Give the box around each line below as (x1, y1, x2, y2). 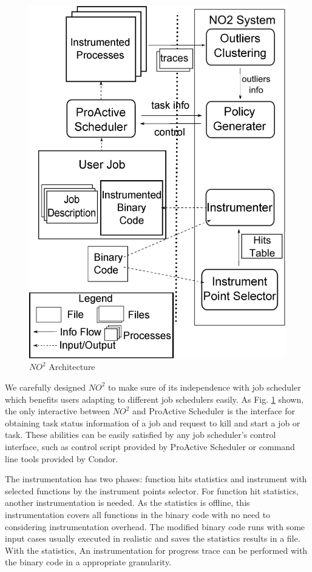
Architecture (49, 360, 95, 373)
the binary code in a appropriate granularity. (5, 556, 172, 568)
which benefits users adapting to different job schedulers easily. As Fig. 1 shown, (5, 392, 304, 405)
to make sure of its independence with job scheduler (108, 380, 301, 393)
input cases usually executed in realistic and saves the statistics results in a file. (5, 532, 300, 545)
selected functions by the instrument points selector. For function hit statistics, (5, 484, 299, 497)
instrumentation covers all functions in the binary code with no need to (5, 508, 271, 520)
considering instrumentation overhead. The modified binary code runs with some (5, 520, 305, 533)
